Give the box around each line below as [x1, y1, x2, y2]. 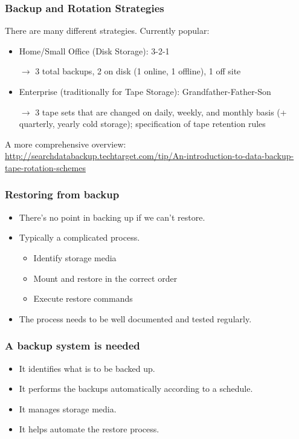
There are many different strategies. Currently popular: [5, 24, 210, 37]
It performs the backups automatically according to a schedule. [19, 382, 253, 395]
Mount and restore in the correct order [33, 272, 178, 284]
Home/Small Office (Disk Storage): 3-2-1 [19, 44, 170, 57]
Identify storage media [33, 251, 117, 264]
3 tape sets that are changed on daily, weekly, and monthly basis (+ [35, 105, 287, 118]
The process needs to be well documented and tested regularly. [19, 312, 252, 325]
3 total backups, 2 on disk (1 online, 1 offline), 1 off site [35, 65, 241, 77]
